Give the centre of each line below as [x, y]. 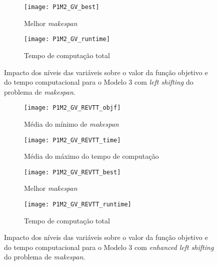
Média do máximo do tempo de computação [91, 156]
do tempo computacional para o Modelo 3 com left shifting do [99, 82]
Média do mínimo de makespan [71, 123]
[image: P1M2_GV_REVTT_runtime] [78, 205]
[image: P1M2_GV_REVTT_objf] [72, 108]
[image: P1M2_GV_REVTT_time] [72, 140]
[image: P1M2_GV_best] [62, 7]
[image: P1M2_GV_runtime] [67, 39]
